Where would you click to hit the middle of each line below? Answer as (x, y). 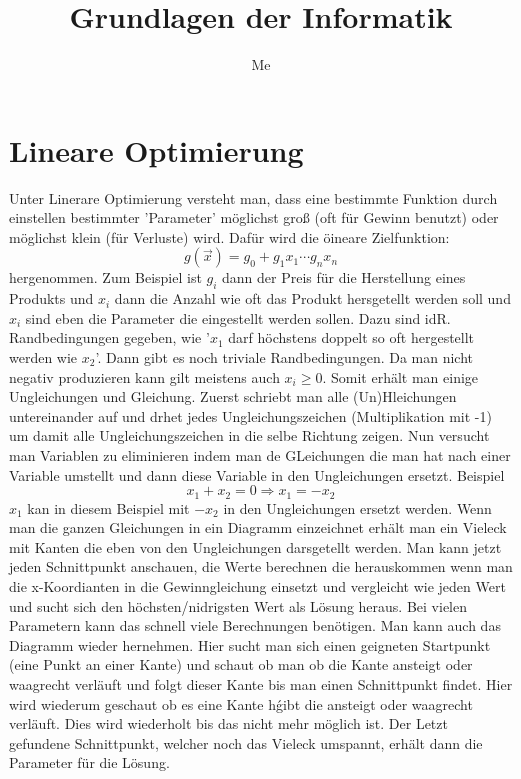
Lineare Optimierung (156, 149)
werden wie (43, 357)
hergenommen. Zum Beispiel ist (105, 277)
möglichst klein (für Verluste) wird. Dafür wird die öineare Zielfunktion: (229, 236)
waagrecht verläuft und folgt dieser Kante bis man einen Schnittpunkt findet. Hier (261, 683)
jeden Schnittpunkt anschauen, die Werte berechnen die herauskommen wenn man (261, 566)
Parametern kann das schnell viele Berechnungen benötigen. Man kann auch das (255, 625)
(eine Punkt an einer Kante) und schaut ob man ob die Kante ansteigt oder (241, 664)
